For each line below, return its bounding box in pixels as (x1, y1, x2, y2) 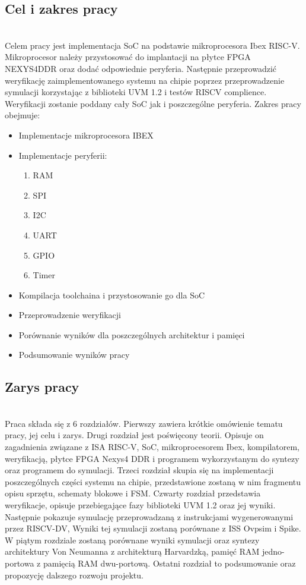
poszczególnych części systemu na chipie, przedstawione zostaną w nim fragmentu (5, 475, 301, 487)
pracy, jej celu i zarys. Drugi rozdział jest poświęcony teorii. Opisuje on (5, 429, 264, 441)
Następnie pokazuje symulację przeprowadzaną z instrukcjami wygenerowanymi (5, 510, 294, 523)
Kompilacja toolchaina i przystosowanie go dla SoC (18, 288, 205, 301)
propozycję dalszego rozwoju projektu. (5, 568, 144, 581)
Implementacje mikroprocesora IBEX (18, 128, 154, 141)
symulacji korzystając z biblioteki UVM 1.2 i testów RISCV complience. (5, 86, 267, 98)
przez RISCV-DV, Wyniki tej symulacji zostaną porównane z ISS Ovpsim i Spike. (5, 522, 301, 534)
